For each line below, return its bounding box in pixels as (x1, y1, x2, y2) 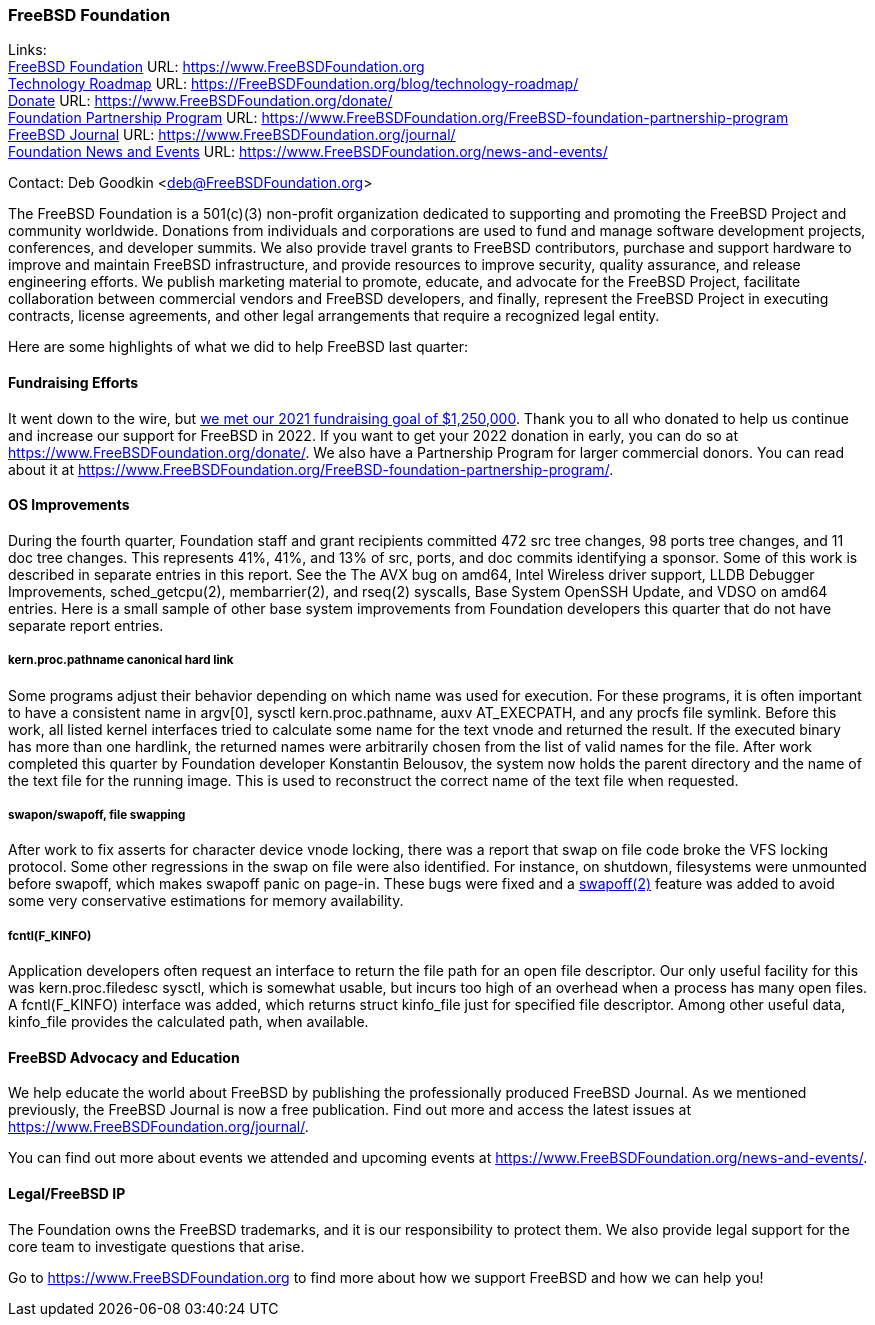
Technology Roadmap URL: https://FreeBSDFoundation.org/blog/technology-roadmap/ (8, 75, 579, 93)
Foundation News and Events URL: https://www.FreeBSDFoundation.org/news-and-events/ (8, 143, 608, 161)
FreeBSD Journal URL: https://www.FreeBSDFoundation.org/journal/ (8, 126, 456, 144)
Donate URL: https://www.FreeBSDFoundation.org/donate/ (8, 92, 393, 110)
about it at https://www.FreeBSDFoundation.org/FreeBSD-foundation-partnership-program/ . (8, 460, 614, 478)
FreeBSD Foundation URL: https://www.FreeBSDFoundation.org (8, 58, 425, 76)
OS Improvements (8, 496, 130, 514)
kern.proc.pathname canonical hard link (8, 653, 234, 668)
